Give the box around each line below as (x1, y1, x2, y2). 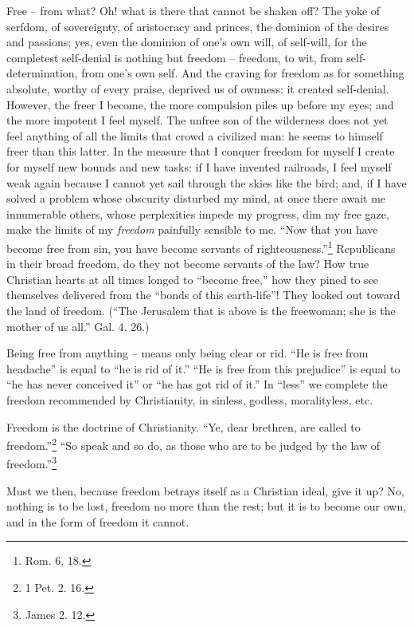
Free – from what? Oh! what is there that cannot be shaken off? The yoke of (6, 2, 381, 18)
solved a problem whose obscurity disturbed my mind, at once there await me (6, 190, 386, 207)
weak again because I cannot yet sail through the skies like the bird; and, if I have (6, 174, 407, 191)
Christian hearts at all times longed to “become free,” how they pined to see (6, 270, 379, 287)
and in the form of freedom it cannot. (6, 513, 189, 530)
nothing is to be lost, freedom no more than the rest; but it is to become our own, (6, 498, 407, 515)
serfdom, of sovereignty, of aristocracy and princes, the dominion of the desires (6, 18, 389, 34)
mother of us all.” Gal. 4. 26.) (6, 317, 150, 334)
